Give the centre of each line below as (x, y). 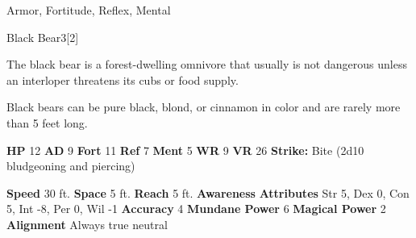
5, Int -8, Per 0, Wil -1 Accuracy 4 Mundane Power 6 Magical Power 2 (196, 209)
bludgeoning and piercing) (71, 166)
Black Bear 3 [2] (43, 37)
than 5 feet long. (47, 122)
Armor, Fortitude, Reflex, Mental (89, 10)
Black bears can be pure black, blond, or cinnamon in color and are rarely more (204, 107)
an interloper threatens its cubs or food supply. (123, 79)
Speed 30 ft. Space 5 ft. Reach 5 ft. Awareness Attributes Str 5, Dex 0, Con (208, 192)
